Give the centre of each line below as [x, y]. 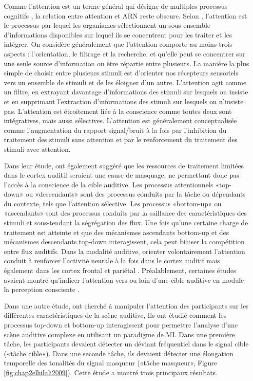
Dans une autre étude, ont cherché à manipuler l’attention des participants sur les [126, 305]
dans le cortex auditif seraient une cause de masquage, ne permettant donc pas [122, 175]
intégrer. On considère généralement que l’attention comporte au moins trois [118, 44]
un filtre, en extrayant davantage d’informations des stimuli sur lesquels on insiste [126, 92]
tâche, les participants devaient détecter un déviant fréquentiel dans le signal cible [126, 344]
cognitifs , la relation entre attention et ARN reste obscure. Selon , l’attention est [126, 15]
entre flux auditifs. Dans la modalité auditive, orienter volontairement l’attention [125, 251]
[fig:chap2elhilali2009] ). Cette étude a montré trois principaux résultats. [111, 372]
